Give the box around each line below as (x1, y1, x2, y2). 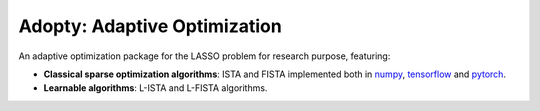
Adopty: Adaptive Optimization (18, 15, 282, 37)
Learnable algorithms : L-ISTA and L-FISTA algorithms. (43, 82, 268, 94)
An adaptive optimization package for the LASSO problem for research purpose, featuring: (18, 50, 391, 62)
